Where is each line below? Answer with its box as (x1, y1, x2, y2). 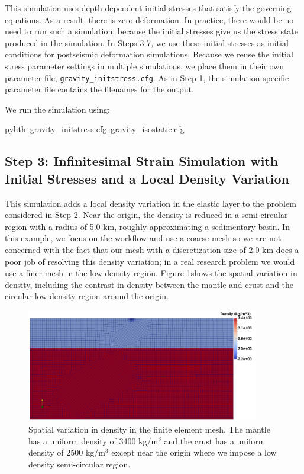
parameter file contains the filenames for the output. (5, 83, 194, 95)
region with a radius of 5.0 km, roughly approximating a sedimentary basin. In (5, 220, 290, 232)
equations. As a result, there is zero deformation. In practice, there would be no (5, 13, 294, 25)
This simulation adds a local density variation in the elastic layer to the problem (5, 197, 296, 209)
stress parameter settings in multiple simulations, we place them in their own (5, 59, 284, 72)
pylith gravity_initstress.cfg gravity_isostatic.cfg (5, 123, 185, 135)
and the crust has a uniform (164, 434, 266, 447)
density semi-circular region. (28, 457, 131, 470)
